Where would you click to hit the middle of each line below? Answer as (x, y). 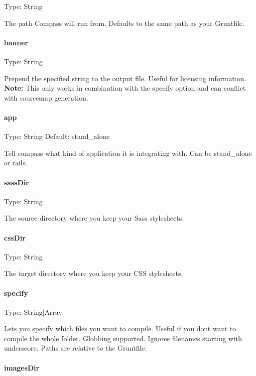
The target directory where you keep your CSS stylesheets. (94, 273)
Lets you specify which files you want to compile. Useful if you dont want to (120, 328)
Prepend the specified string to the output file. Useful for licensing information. (125, 78)
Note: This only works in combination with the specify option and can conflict (125, 88)
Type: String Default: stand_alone (57, 136)
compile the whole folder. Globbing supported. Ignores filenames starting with (123, 338)
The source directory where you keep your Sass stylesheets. (94, 218)
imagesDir (22, 367)
